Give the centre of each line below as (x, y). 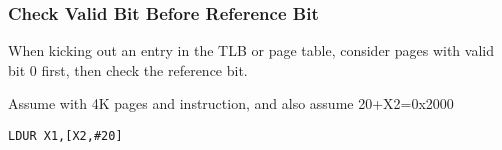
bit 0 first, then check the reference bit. (128, 69)
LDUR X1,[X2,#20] (65, 136)
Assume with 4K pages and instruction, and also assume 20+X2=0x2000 (231, 103)
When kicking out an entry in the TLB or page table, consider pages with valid (251, 50)
